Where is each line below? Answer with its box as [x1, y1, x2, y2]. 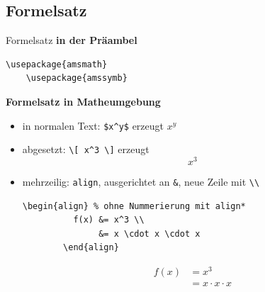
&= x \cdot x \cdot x [98, 228, 201, 239]
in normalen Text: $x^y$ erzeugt [22, 118, 164, 133]
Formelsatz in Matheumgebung [6, 94, 161, 108]
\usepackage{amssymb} [26, 73, 128, 84]
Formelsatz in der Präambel [6, 33, 137, 47]
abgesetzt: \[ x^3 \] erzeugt [22, 142, 150, 157]
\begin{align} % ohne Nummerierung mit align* [22, 201, 246, 211]
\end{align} [63, 242, 119, 253]
